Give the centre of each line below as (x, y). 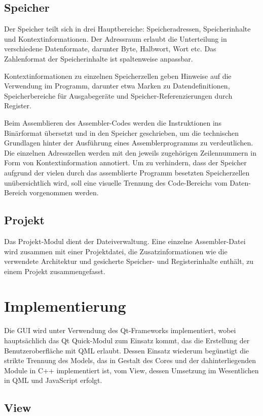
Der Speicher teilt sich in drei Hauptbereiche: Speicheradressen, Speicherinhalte (127, 29)
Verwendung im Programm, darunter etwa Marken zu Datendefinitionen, (117, 86)
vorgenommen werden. (64, 192)
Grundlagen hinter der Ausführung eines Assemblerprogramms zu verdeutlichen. (129, 143)
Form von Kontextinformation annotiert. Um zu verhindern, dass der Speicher (125, 162)
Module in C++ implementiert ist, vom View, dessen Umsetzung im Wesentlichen (131, 370)
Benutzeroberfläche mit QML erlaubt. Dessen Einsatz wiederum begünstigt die (127, 350)
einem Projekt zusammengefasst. (55, 271)
